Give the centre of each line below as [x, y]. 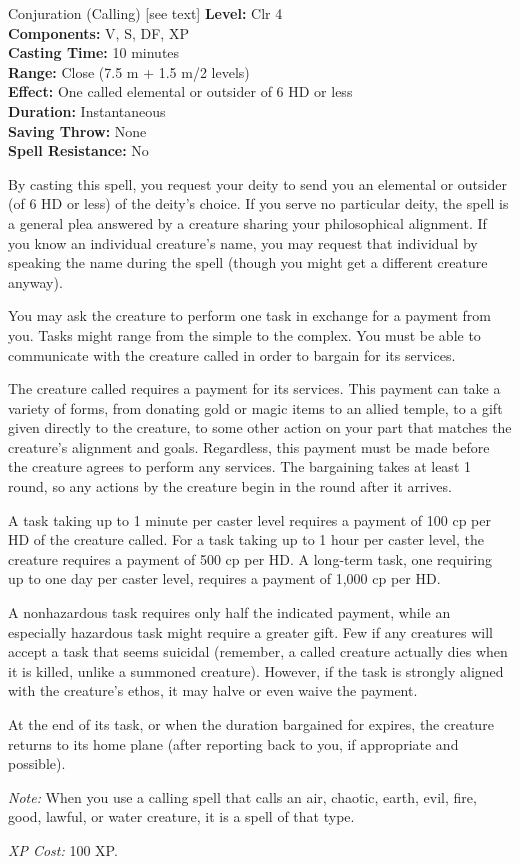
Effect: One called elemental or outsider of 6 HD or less [180, 91]
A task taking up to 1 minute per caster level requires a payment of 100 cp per [249, 519]
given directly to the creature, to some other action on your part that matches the [260, 427]
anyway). [35, 281]
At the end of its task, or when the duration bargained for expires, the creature [251, 724]
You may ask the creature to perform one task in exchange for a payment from [249, 315]
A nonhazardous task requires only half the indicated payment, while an [229, 612]
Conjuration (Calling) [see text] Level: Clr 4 [145, 13]
